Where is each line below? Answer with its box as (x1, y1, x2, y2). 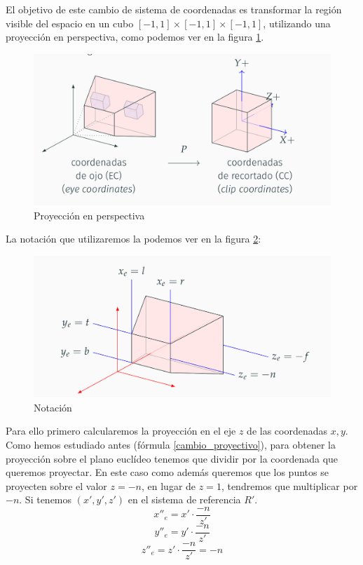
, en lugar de (142, 478, 196, 493)
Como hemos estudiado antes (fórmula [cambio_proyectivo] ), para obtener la (6, 437, 336, 451)
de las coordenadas (247, 423, 328, 438)
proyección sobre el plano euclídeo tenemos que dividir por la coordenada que (6, 451, 338, 465)
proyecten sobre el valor (6, 478, 107, 493)
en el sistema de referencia (128, 492, 241, 507)
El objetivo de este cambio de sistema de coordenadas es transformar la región (6, 2, 342, 16)
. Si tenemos (19, 492, 72, 507)
